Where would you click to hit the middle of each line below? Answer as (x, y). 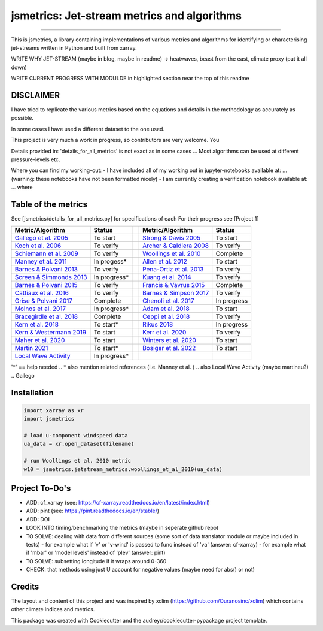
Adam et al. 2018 (166, 309)
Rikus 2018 (158, 325)
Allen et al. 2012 (165, 262)
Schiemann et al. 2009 (47, 253)
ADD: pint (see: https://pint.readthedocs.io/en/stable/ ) (93, 511)
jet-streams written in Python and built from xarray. (74, 47)
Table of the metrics (49, 204)
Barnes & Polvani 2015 (46, 285)
